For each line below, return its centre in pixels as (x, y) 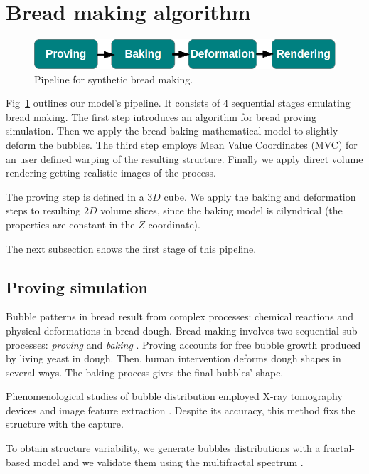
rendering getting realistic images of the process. (111, 173)
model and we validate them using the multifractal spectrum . (168, 462)
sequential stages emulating (291, 103)
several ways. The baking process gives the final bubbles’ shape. (145, 372)
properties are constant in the (70, 224)
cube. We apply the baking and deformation (260, 196)
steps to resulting (43, 210)
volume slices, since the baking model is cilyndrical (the (221, 210)
